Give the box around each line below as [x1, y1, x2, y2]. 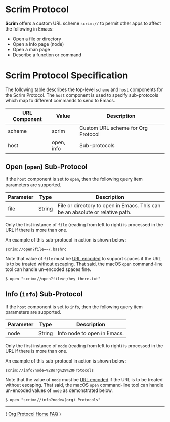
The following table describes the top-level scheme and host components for [5, 86, 163, 93]
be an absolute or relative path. [57, 208, 132, 216]
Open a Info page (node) [12, 41, 64, 47]
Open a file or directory [12, 36, 62, 42]
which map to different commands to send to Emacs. [5, 97, 115, 103]
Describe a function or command [12, 52, 82, 58]
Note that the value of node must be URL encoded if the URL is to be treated [5, 376, 163, 382]
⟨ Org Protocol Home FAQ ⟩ [5, 411, 62, 417]
